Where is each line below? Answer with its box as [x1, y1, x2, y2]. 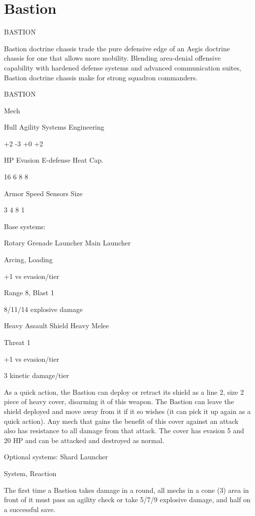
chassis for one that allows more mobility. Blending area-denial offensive [4, 53, 221, 63]
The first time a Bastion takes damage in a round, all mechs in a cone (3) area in [4, 484, 249, 495]
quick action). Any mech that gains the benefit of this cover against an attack [4, 415, 239, 426]
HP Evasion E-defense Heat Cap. [4, 155, 104, 165]
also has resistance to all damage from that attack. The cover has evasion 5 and [4, 425, 244, 436]
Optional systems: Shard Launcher [4, 451, 108, 462]
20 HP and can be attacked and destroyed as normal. [4, 435, 164, 445]
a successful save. [4, 504, 56, 514]
